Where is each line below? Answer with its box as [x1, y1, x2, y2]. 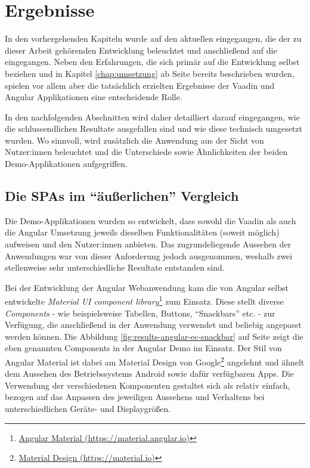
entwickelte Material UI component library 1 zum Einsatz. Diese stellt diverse [5, 293, 284, 308]
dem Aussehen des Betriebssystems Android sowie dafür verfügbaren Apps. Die [5, 367, 294, 380]
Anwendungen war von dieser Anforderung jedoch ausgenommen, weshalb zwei [5, 249, 293, 262]
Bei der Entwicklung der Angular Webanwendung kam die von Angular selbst [5, 281, 289, 293]
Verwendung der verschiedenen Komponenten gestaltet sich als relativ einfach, [5, 379, 290, 391]
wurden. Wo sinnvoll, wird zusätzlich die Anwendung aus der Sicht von [5, 134, 264, 146]
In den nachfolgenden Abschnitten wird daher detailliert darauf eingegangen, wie [5, 110, 300, 123]
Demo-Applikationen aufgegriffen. [5, 157, 128, 170]
